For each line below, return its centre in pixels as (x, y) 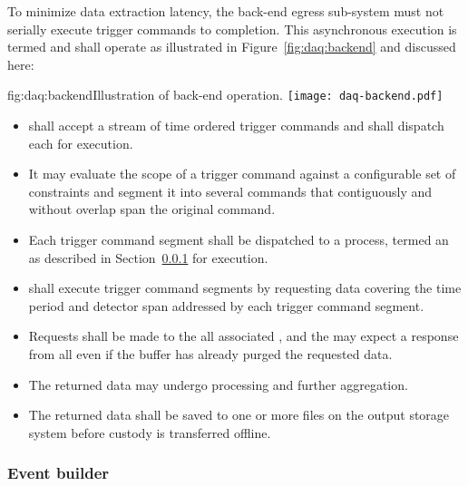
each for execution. (81, 143)
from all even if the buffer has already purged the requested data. (210, 353)
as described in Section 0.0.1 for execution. (148, 257)
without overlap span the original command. (152, 209)
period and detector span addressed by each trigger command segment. (226, 305)
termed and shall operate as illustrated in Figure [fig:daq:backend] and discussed (232, 47)
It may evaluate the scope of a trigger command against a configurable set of (242, 174)
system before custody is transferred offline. (150, 432)
